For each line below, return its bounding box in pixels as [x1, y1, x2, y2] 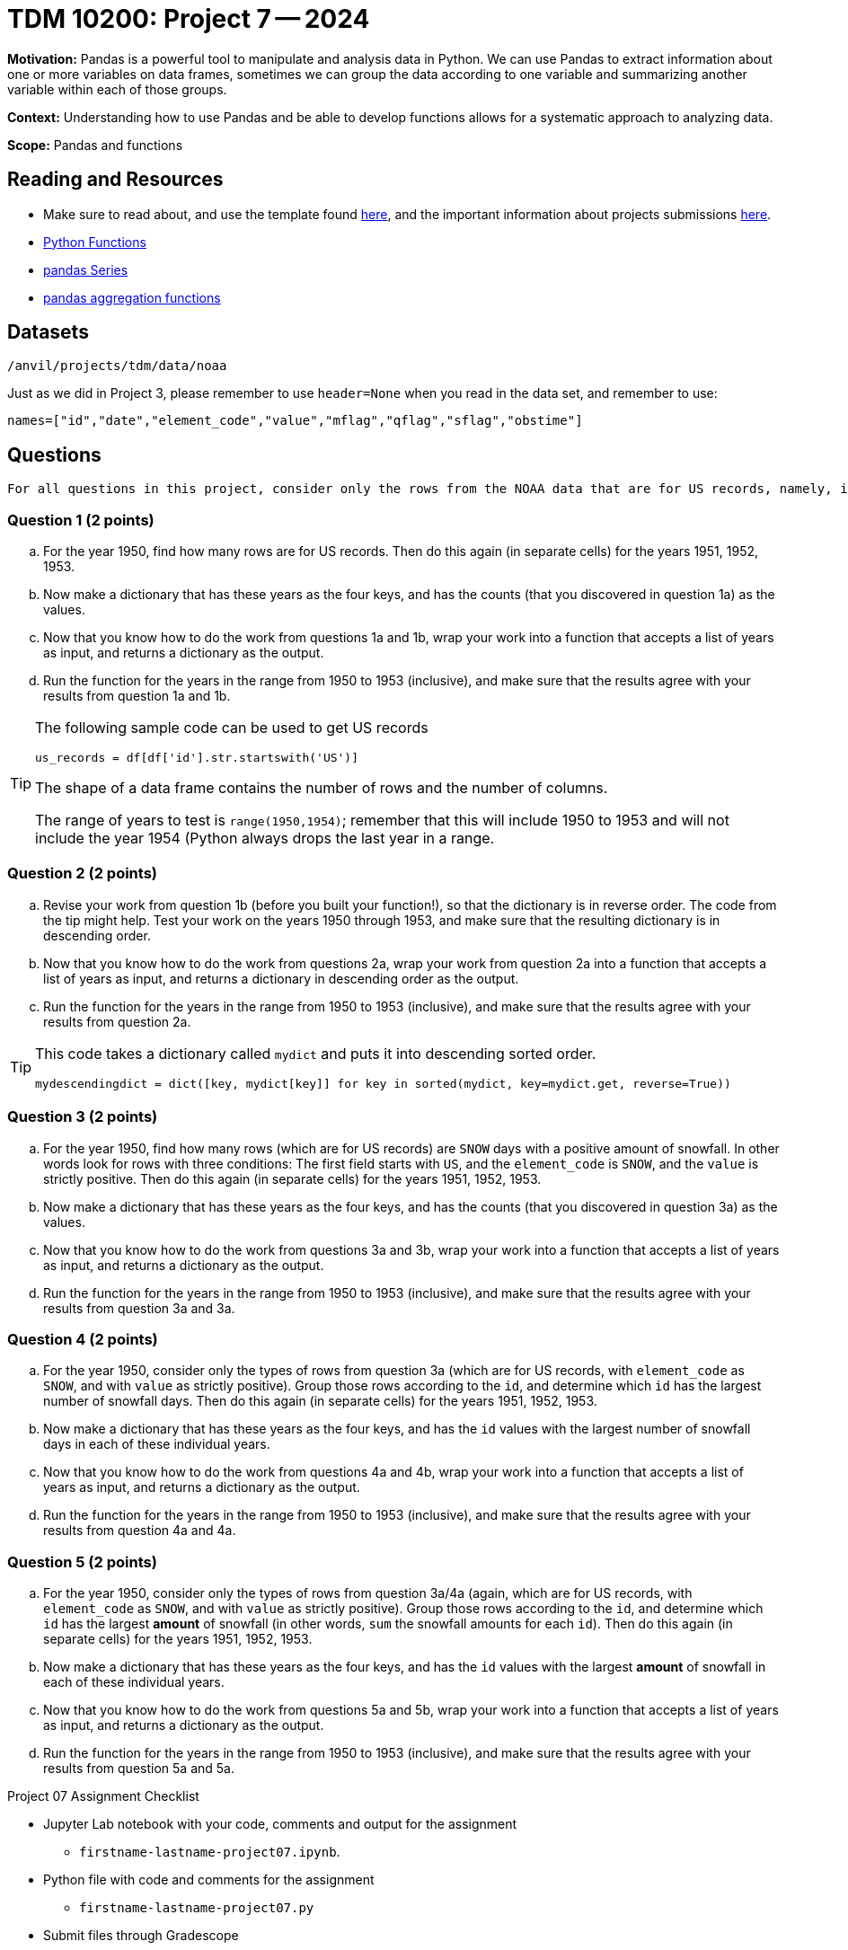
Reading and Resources [7, 168, 224, 191]
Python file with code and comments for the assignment [43, 1872, 375, 1888]
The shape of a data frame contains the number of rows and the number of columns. [35, 779, 608, 798]
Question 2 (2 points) [7, 864, 158, 883]
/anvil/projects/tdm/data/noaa [7, 358, 227, 374]
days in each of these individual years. [43, 1436, 270, 1452]
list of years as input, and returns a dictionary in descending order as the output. [43, 970, 519, 986]
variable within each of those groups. [7, 81, 227, 97]
